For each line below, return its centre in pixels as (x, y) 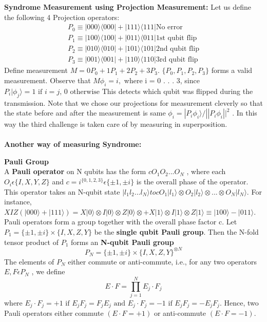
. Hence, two (239, 303)
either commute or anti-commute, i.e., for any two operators (162, 261)
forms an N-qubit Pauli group (122, 242)
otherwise (85, 92)
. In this (245, 113)
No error (169, 27)
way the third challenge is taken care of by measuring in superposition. (116, 124)
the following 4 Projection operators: (62, 17)
